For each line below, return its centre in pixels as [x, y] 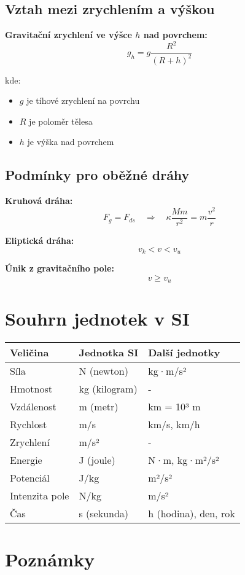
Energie [26, 460]
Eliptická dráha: [40, 241]
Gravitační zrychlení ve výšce [68, 35]
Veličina [29, 353]
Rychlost [29, 424]
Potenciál [30, 478]
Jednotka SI [109, 353]
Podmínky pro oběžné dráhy [97, 175]
